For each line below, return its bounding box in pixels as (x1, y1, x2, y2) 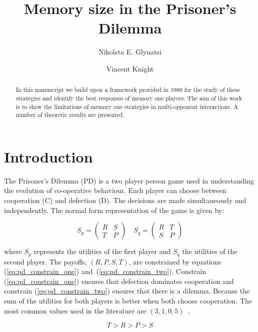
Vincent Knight (106, 63, 154, 73)
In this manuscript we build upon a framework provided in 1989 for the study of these (15, 85, 240, 94)
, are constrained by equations (128, 256, 221, 266)
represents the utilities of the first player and (33, 246, 171, 256)
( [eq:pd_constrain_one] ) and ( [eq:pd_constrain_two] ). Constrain (4, 266, 206, 276)
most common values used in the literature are (4, 305, 146, 315)
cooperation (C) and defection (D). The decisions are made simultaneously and (4, 195, 246, 205)
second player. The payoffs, (4, 256, 87, 266)
